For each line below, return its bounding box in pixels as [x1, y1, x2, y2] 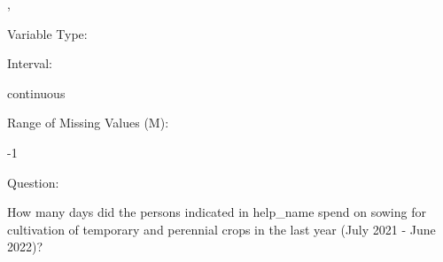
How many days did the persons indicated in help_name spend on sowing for [7, 203, 426, 221]
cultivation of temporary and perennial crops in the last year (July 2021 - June [7, 220, 436, 238]
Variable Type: [7, 24, 88, 42]
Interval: [7, 54, 52, 73]
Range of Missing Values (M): [7, 113, 169, 132]
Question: [7, 173, 59, 191]
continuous [7, 83, 66, 102]
